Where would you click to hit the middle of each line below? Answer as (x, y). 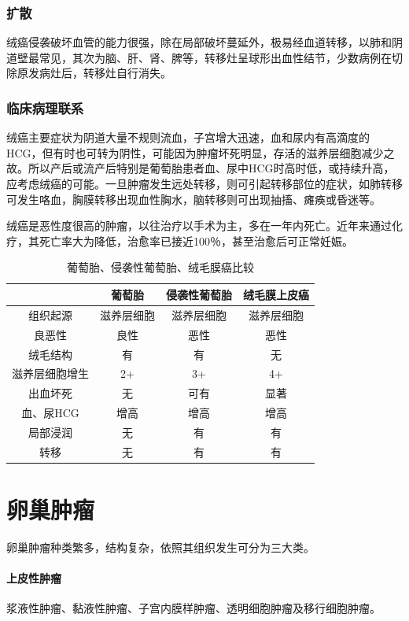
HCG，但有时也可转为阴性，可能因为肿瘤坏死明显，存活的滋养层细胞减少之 (201, 152)
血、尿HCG (50, 413)
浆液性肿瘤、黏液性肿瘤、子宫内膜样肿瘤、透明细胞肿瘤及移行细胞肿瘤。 (193, 608)
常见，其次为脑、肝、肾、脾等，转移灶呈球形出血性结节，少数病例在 (215, 57)
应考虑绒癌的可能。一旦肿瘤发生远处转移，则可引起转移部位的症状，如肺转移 (204, 183)
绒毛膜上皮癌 (276, 294)
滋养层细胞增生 (50, 373)
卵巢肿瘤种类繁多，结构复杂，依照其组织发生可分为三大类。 (160, 547)
